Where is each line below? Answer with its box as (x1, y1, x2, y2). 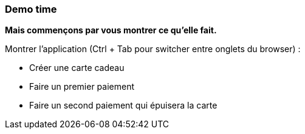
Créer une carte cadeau (29, 62, 125, 73)
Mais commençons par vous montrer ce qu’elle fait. (5, 25, 217, 36)
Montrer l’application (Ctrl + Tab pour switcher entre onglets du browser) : (5, 44, 301, 55)
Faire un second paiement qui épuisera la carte (29, 100, 218, 111)
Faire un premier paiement (29, 81, 134, 92)
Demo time (5, 3, 57, 15)
